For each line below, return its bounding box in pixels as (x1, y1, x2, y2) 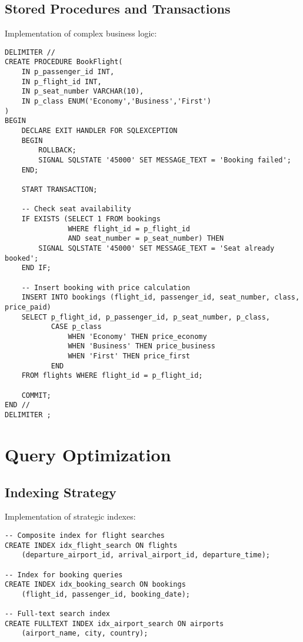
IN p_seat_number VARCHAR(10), (21, 87, 144, 96)
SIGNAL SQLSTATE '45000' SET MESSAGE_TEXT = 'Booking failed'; (38, 156, 291, 165)
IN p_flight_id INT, (21, 77, 102, 86)
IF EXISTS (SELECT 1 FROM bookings (21, 214, 161, 223)
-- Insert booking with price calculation (21, 283, 190, 292)
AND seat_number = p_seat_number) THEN (68, 234, 224, 243)
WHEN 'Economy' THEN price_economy (68, 332, 207, 341)
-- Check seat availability (21, 205, 131, 214)
